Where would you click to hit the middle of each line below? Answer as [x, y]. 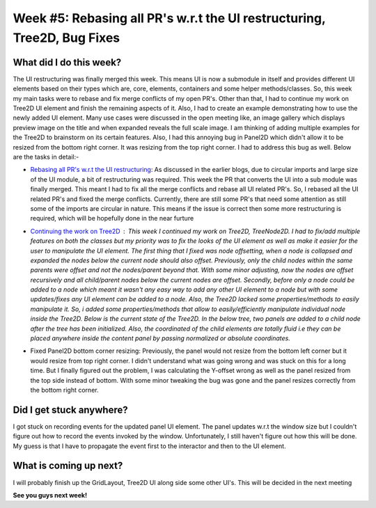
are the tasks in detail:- [46, 157]
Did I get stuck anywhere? [70, 410]
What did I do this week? [67, 62]
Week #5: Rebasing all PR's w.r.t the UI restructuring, [169, 18]
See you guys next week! [50, 495]
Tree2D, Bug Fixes [66, 38]
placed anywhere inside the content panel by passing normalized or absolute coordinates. [160, 338]
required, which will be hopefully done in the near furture [112, 219]
